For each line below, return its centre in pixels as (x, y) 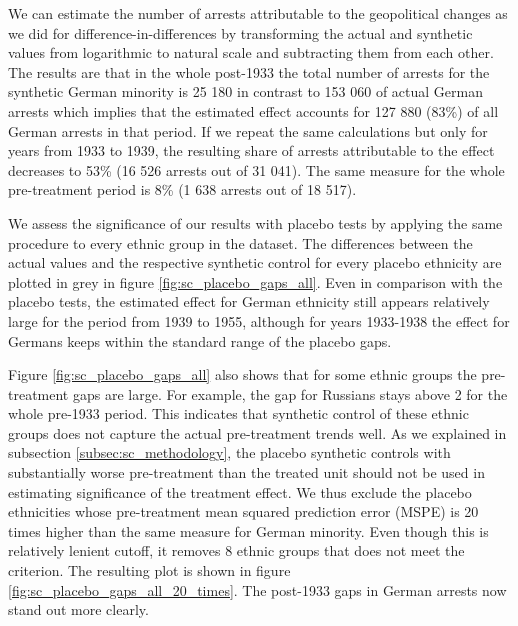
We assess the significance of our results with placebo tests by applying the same (255, 222)
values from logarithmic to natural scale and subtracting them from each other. (251, 52)
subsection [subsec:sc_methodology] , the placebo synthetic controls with (229, 452)
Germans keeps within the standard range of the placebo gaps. (200, 340)
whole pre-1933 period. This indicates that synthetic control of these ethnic (238, 413)
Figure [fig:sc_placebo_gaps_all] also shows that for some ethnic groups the (242, 374)
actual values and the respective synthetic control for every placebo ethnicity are (255, 262)
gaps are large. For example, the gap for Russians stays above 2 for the (290, 393)
